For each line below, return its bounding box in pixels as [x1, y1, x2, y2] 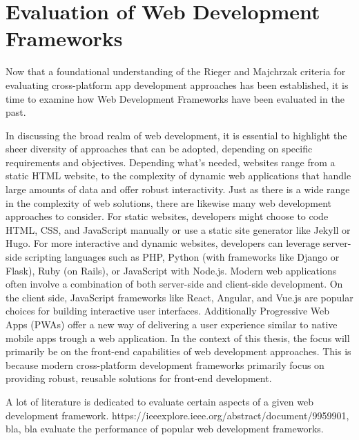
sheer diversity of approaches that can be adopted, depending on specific [6, 141, 313, 156]
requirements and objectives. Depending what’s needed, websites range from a [6, 154, 336, 169]
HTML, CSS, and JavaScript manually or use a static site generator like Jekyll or [6, 222, 351, 237]
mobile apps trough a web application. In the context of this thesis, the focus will [6, 330, 350, 345]
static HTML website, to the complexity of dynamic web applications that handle [6, 168, 351, 183]
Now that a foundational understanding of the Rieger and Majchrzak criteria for [6, 64, 346, 79]
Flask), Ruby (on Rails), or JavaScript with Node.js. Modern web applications [6, 263, 337, 277]
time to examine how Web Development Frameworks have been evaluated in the [6, 91, 345, 106]
